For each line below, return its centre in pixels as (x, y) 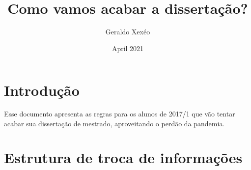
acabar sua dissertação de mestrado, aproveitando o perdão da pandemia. (114, 123)
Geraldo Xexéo (128, 32)
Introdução (42, 90)
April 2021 (128, 48)
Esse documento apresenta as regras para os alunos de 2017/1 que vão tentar (120, 114)
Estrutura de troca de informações (123, 157)
